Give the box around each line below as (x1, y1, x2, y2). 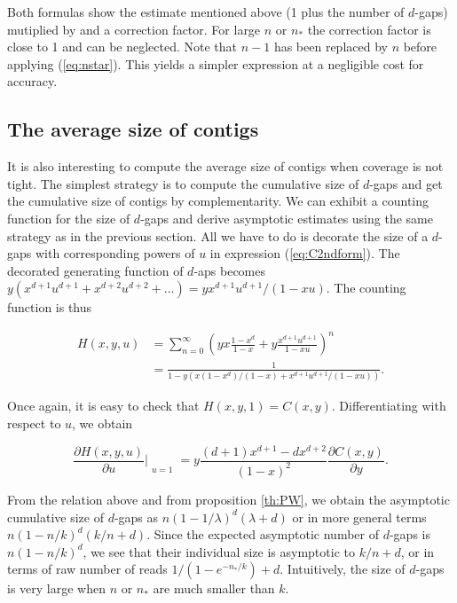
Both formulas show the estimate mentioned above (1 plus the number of (7, 3, 405, 20)
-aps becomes (193, 261, 266, 279)
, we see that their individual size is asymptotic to (83, 542, 355, 560)
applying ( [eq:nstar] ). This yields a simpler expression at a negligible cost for (7, 54, 424, 73)
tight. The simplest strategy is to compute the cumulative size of (7, 174, 359, 192)
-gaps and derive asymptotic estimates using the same (140, 208, 433, 227)
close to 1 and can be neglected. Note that (7, 37, 238, 56)
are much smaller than (153, 579, 275, 598)
